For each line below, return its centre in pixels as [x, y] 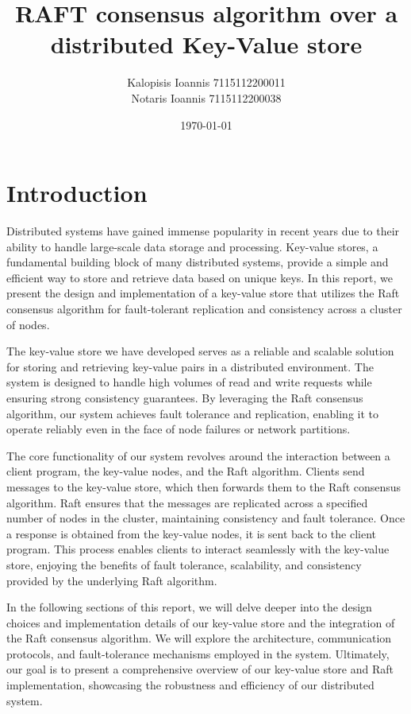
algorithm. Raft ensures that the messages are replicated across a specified [187, 502]
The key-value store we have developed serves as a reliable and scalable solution [200, 351]
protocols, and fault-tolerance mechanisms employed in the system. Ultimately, [198, 653]
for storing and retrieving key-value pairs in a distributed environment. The [190, 366]
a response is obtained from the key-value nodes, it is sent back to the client [191, 533]
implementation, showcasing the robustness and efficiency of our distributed [190, 685]
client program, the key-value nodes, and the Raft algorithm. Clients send [186, 471]
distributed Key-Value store [206, 44]
